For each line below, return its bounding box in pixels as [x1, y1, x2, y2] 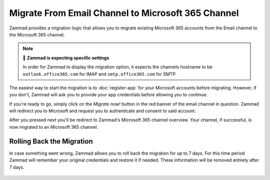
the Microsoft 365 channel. [9, 31, 65, 37]
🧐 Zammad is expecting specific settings [22, 55, 109, 61]
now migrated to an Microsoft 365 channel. [9, 124, 98, 130]
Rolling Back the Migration [9, 137, 93, 146]
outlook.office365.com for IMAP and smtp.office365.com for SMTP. [22, 71, 177, 77]
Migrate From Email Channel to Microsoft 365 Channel [9, 7, 239, 18]
